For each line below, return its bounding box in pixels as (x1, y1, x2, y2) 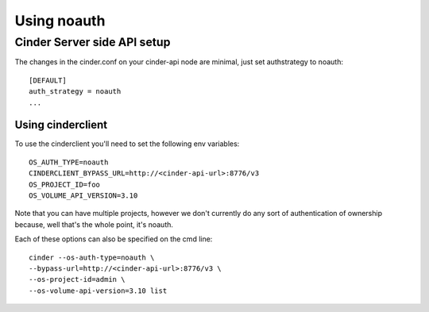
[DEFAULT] (29, 75, 67, 85)
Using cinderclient (14, 118, 108, 132)
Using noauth (14, 12, 106, 29)
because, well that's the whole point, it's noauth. (14, 219, 174, 229)
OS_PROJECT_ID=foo (29, 179, 101, 189)
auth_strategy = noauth (29, 87, 122, 96)
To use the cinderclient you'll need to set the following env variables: (14, 139, 240, 148)
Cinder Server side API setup (14, 35, 171, 49)
